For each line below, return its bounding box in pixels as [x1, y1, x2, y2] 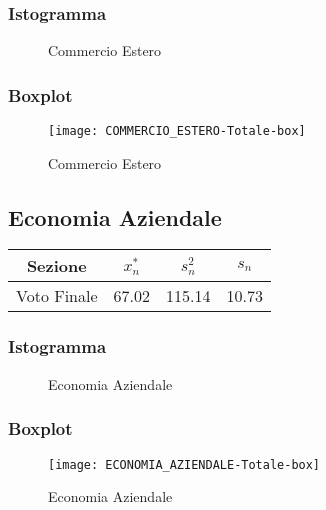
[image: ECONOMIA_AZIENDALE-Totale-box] [48, 457, 321, 472]
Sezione [26, 254, 87, 278]
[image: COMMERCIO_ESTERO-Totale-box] [48, 124, 306, 139]
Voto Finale [16, 284, 98, 308]
